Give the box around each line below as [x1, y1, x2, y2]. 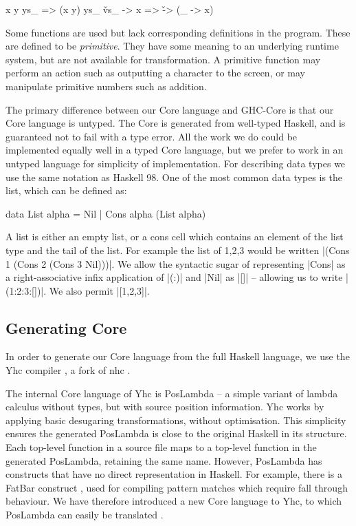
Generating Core [5, 317, 127, 338]
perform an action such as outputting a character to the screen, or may [5, 65, 306, 80]
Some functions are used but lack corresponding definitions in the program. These [5, 25, 351, 39]
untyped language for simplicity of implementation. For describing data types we [5, 156, 346, 170]
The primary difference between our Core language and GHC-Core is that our [5, 102, 334, 116]
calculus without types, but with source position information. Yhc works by [5, 399, 324, 414]
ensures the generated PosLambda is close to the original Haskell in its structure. [5, 426, 347, 441]
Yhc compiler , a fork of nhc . [5, 363, 131, 377]
